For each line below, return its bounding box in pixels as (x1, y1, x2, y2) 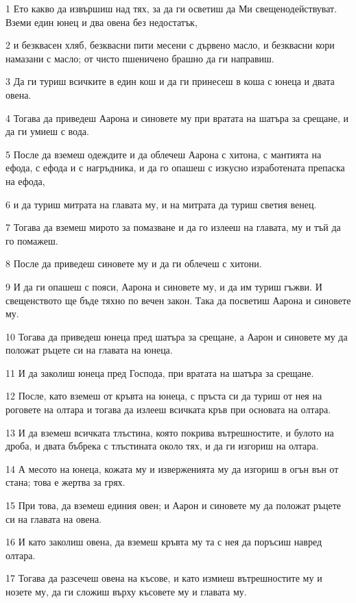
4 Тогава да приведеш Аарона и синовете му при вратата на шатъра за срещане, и (5, 110, 349, 125)
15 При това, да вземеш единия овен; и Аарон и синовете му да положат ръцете (5, 498, 342, 513)
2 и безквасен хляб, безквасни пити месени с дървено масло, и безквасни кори (5, 38, 335, 52)
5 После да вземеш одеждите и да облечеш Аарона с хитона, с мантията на (5, 147, 322, 161)
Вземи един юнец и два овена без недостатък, (5, 14, 198, 29)
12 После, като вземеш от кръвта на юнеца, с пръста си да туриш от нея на (5, 389, 322, 403)
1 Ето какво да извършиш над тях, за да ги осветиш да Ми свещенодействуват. (5, 1, 337, 15)
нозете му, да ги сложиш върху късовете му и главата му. (5, 584, 247, 598)
